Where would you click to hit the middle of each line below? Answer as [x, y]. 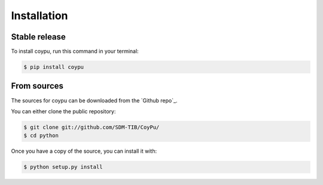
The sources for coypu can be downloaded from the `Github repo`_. [94, 100]
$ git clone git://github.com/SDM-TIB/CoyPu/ [92, 127]
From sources [37, 86]
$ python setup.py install [63, 167]
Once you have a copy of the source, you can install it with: [84, 151]
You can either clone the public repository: [63, 111]
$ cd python [41, 136]
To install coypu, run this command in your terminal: [75, 51]
